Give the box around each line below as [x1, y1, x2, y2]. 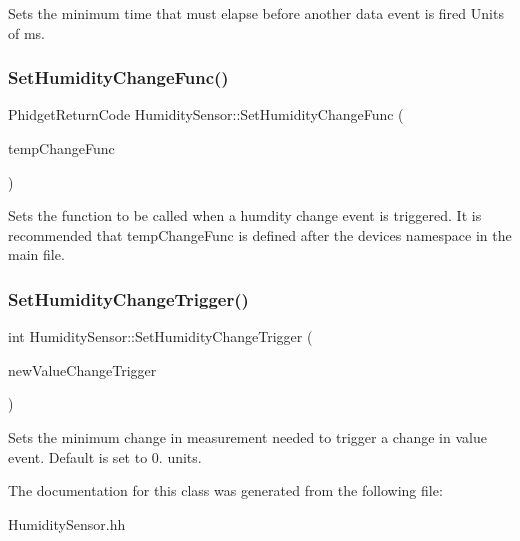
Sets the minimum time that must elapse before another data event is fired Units [8, 3, 504, 23]
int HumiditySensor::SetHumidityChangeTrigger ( [8, 326, 313, 347]
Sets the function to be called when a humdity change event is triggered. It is [8, 205, 482, 226]
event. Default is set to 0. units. [8, 446, 202, 467]
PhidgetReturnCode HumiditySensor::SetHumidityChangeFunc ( [8, 104, 404, 125]
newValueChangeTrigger [8, 359, 157, 380]
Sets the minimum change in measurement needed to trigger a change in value [8, 426, 487, 447]
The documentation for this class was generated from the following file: [8, 480, 443, 501]
